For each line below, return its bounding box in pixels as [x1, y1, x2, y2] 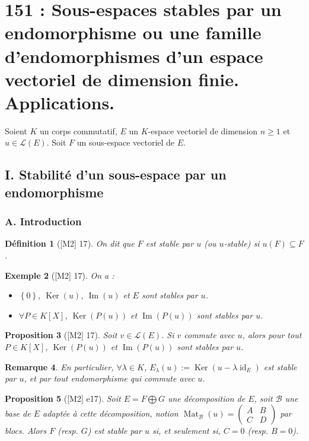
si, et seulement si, [152, 424, 221, 437]
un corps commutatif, [39, 124, 117, 137]
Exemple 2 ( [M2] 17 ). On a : [5, 269, 114, 281]
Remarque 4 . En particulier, [5, 360, 114, 373]
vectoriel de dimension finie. [5, 67, 239, 91]
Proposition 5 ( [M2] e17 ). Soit [5, 392, 121, 404]
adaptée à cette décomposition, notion [43, 407, 179, 420]
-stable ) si [224, 237, 260, 250]
